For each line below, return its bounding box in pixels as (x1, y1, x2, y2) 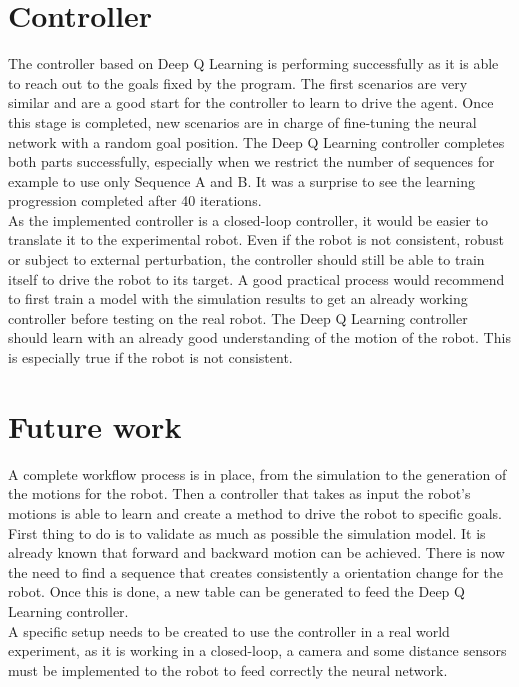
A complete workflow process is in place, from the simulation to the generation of (8, 463, 507, 484)
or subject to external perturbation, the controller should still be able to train (8, 249, 485, 270)
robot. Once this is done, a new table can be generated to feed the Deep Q (8, 581, 465, 602)
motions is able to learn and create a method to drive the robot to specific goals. (8, 502, 502, 523)
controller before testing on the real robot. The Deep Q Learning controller (8, 307, 468, 328)
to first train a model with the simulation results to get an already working (8, 288, 468, 309)
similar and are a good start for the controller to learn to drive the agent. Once (8, 92, 494, 113)
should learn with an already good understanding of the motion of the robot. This (8, 327, 511, 348)
